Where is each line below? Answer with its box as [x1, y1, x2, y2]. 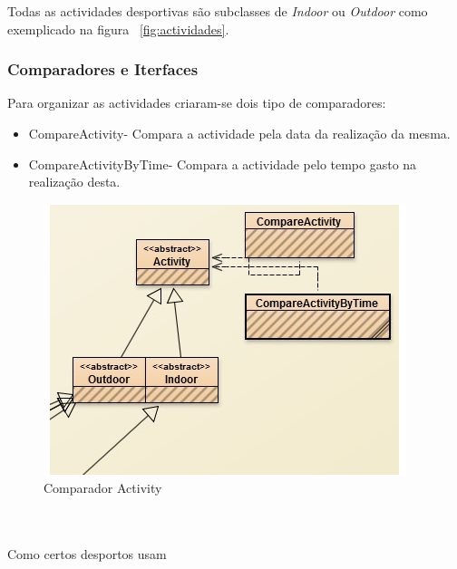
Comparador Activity [44, 478, 162, 497]
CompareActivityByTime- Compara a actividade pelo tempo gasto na [28, 154, 417, 173]
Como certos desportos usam [7, 545, 167, 564]
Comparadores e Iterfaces [7, 58, 199, 81]
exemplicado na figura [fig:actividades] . [7, 19, 229, 38]
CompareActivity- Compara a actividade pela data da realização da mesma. [28, 124, 451, 142]
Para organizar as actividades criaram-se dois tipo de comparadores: [7, 93, 386, 112]
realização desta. [28, 172, 121, 191]
